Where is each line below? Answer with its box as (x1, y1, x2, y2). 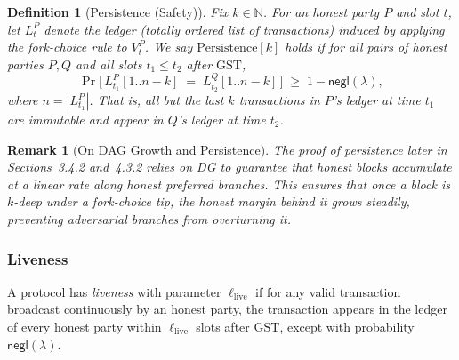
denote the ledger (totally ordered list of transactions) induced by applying (44, 20, 445, 38)
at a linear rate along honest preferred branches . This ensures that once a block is (7, 174, 450, 193)
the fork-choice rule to (7, 37, 127, 56)
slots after (196, 316, 250, 335)
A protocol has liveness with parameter (7, 282, 221, 300)
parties (7, 54, 44, 73)
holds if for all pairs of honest (285, 37, 447, 56)
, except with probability (279, 316, 415, 335)
